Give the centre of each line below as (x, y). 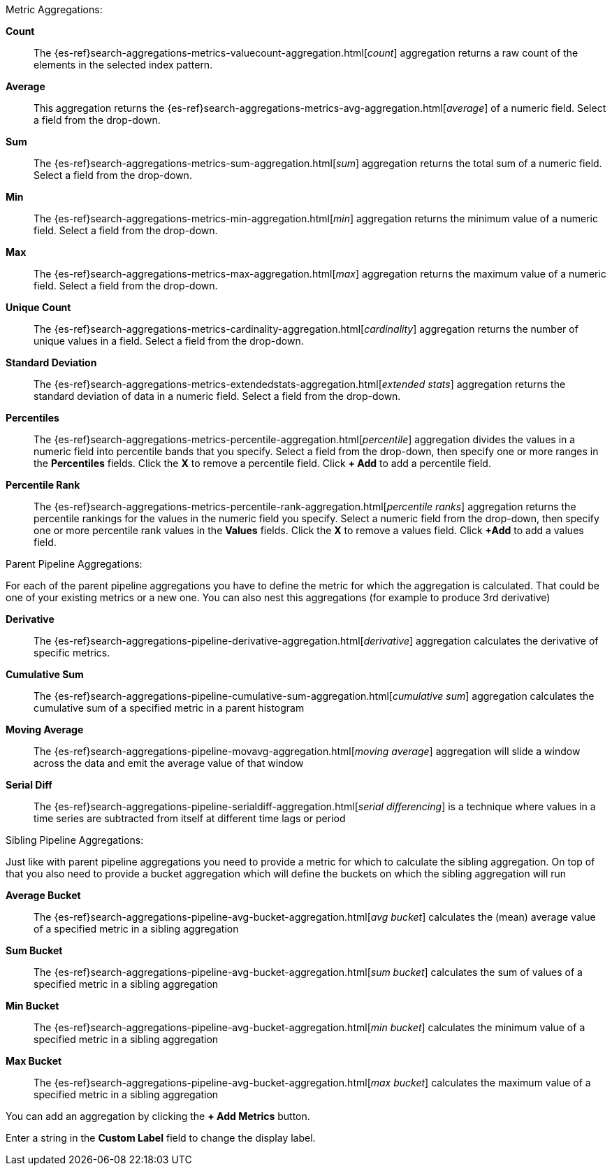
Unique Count (38, 307)
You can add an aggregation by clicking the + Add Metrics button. (158, 1116)
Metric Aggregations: (54, 9)
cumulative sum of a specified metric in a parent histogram (169, 708)
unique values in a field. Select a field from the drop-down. (169, 341)
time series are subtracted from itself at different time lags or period (190, 818)
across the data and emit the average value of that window (169, 763)
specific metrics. (72, 653)
